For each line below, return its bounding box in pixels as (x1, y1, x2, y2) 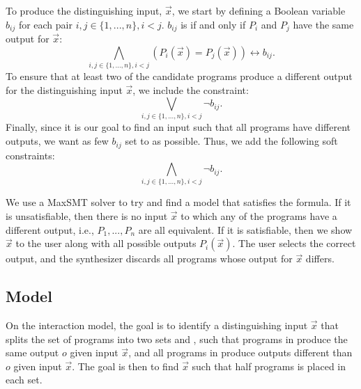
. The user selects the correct (232, 236, 356, 251)
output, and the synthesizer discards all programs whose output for (6, 251, 293, 266)
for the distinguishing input (6, 82, 123, 97)
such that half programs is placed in (192, 358, 346, 373)
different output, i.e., (6, 222, 94, 237)
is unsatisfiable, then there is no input (6, 209, 168, 223)
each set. (6, 372, 43, 387)
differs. (305, 251, 335, 266)
